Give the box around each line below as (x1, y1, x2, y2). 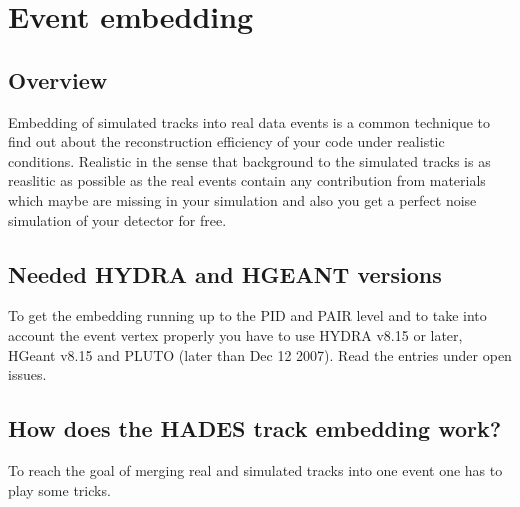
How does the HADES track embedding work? (8, 413, 502, 444)
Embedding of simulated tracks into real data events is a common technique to (8, 111, 490, 132)
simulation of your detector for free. (8, 209, 227, 230)
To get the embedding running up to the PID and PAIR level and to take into (8, 305, 487, 326)
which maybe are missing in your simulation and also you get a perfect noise (8, 189, 477, 210)
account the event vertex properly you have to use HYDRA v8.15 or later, (8, 324, 463, 345)
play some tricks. (8, 479, 111, 500)
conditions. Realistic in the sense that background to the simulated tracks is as (8, 150, 491, 171)
